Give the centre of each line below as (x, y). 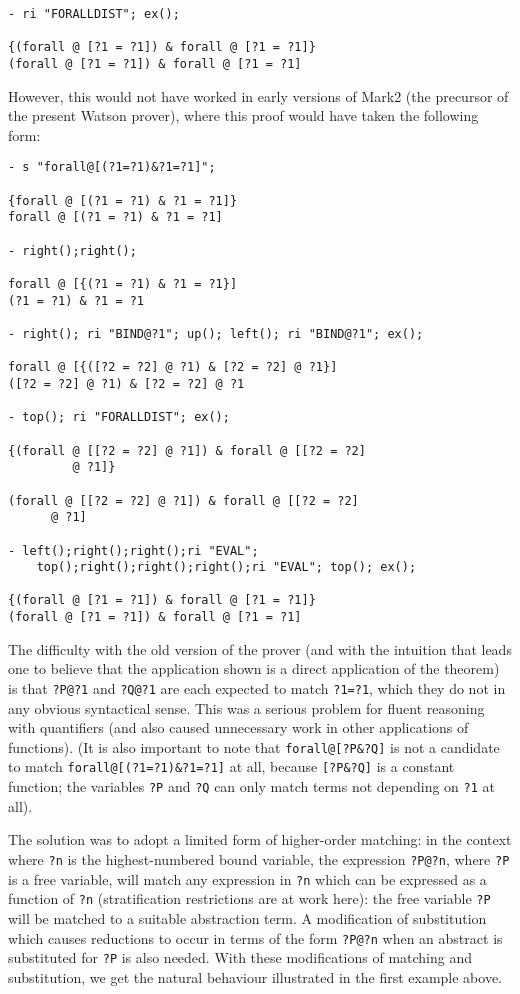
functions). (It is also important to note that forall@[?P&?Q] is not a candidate (254, 746)
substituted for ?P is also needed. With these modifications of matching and (240, 957)
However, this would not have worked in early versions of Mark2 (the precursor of (258, 95)
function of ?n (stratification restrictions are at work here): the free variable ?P (249, 898)
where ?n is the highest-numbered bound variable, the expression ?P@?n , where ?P (259, 858)
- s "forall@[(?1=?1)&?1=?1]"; (112, 167)
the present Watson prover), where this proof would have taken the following (243, 115)
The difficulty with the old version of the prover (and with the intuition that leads (260, 648)
